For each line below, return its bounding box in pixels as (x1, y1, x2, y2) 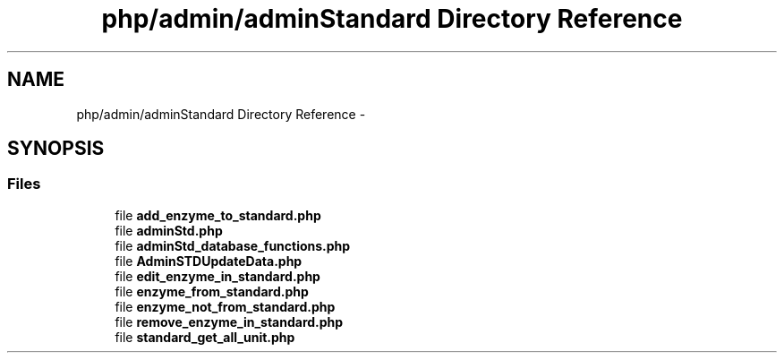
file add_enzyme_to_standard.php (115, 207, 321, 223)
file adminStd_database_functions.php (115, 237, 351, 253)
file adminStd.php (115, 222, 223, 238)
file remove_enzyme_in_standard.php (115, 313, 344, 330)
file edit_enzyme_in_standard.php (115, 268, 320, 284)
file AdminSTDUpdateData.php (115, 253, 303, 269)
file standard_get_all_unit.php (115, 329, 295, 345)
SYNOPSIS (7, 137, 105, 160)
